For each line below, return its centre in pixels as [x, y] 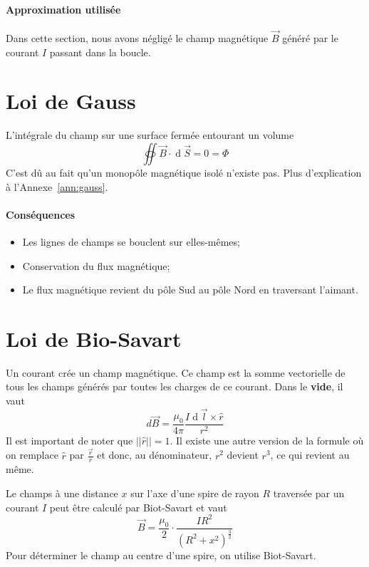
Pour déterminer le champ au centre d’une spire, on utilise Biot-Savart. [161, 555]
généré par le [310, 38]
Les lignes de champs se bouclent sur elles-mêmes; [131, 241]
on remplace [32, 455]
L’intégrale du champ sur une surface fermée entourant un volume [150, 135]
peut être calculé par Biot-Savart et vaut [138, 507]
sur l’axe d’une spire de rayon [195, 493]
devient [243, 455]
